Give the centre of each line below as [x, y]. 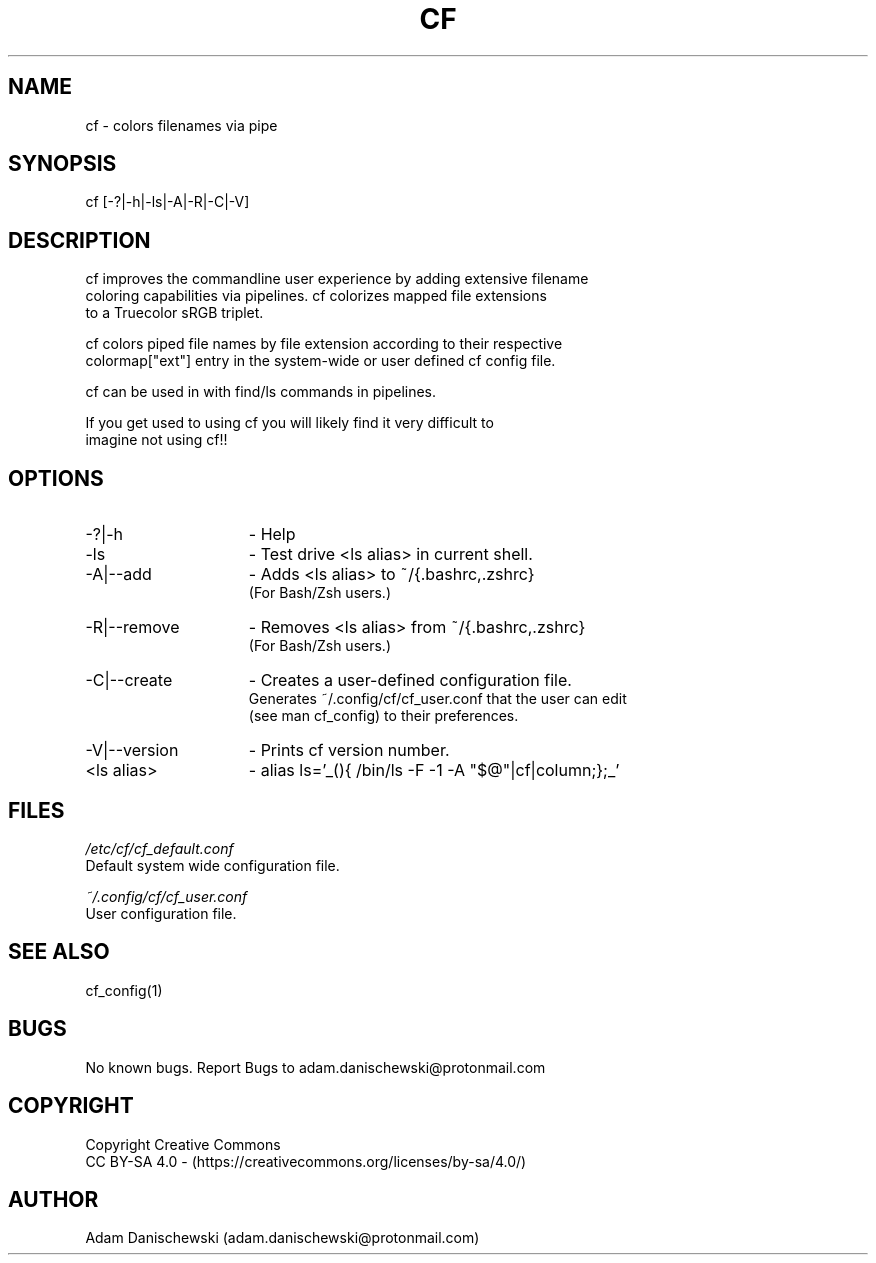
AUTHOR [53, 1199]
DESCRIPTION [79, 240]
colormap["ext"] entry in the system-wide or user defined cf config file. [320, 361]
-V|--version [132, 750]
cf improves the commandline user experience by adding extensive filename [337, 279]
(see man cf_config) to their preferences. [383, 716]
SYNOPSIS [62, 164]
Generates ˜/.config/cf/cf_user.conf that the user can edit [437, 699]
